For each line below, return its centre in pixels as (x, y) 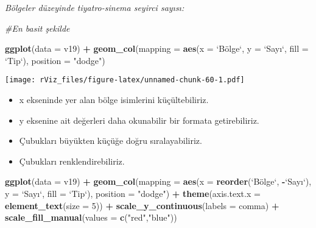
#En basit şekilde (37, 28)
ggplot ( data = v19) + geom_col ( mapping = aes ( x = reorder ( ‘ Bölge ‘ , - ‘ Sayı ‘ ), (158, 181)
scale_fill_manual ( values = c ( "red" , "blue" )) (91, 217)
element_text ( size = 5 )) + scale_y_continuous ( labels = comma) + (142, 205)
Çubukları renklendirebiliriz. (72, 161)
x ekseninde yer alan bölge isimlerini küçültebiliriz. (114, 100)
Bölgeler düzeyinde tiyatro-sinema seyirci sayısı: (95, 7)
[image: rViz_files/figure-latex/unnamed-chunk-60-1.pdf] (125, 80)
